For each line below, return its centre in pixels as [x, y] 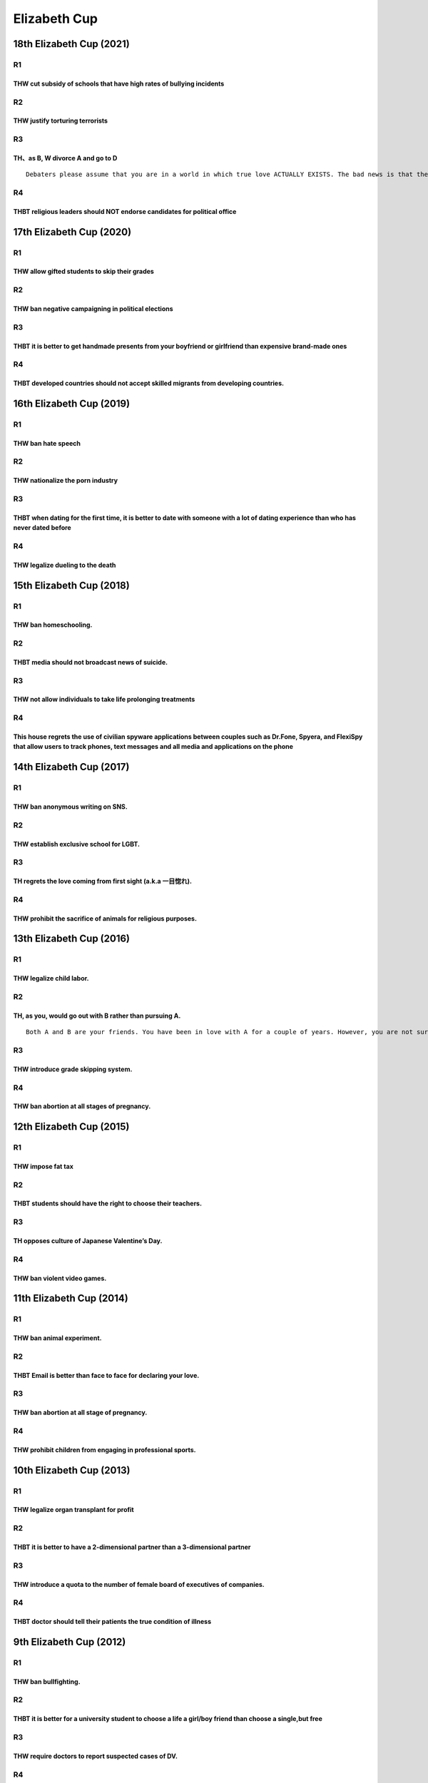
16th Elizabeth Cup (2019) [72, 403]
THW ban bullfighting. [47, 1681]
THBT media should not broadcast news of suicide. [90, 662]
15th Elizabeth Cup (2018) [71, 585]
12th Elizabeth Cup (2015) [71, 1127]
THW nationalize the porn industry [65, 481]
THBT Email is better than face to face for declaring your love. [106, 1375]
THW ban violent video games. [60, 1278]
